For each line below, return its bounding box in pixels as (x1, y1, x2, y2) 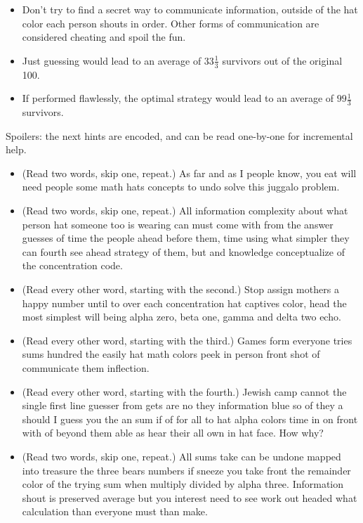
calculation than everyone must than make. (22, 504, 208, 519)
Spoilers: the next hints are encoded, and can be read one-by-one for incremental (6, 128, 353, 143)
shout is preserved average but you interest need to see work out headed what (22, 490, 357, 505)
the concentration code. (22, 258, 123, 273)
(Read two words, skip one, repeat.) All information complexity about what (22, 203, 348, 217)
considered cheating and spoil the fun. (22, 30, 186, 44)
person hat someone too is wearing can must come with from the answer (22, 217, 334, 231)
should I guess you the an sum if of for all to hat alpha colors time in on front (22, 411, 358, 426)
